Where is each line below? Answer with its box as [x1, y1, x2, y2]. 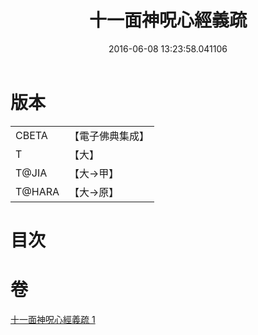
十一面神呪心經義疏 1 [10, 313, 96, 325]
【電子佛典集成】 [69, 129, 150, 143]
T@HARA [15, 184, 60, 198]
